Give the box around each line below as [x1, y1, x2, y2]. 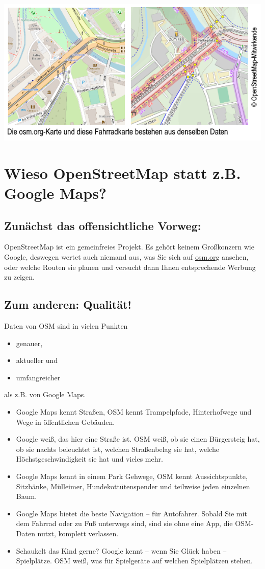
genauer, [16, 337, 43, 348]
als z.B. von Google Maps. [4, 389, 86, 400]
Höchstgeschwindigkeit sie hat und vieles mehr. [16, 453, 163, 464]
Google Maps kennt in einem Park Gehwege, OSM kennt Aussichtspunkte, [16, 470, 248, 481]
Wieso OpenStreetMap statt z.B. [4, 162, 241, 183]
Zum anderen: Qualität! [4, 297, 131, 312]
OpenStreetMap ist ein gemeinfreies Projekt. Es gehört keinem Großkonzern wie [4, 241, 254, 252]
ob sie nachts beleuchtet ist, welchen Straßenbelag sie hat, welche [16, 443, 219, 454]
